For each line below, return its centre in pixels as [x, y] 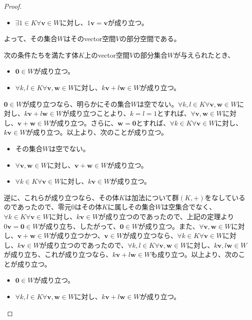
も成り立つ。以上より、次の [195, 254]
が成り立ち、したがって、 [79, 226]
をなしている [225, 197]
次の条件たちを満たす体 [41, 55]
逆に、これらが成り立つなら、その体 [62, 197]
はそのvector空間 [90, 39]
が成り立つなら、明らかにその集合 [77, 104]
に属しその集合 [132, 207]
